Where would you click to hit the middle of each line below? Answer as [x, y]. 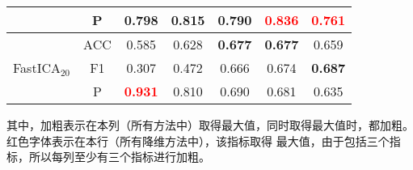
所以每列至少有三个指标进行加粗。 [119, 157]
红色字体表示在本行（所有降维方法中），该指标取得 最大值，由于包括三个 [198, 140]
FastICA [37, 68]
